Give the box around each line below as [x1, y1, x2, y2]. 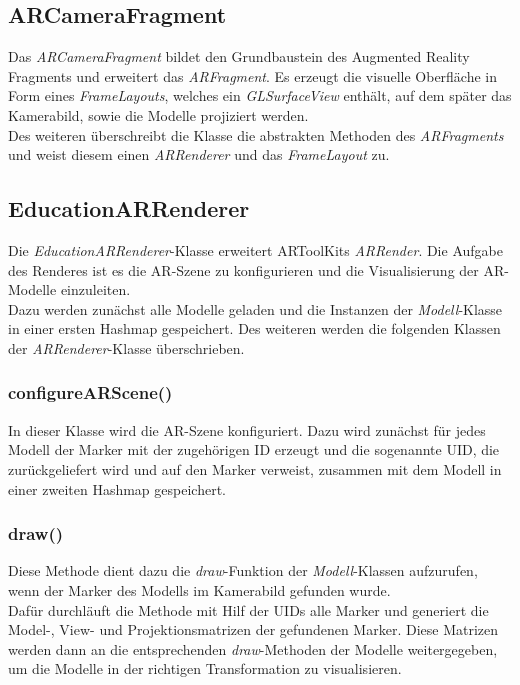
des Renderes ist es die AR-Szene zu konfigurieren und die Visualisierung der [8, 259, 479, 280]
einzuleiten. [60, 279, 131, 300]
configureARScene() [8, 380, 173, 405]
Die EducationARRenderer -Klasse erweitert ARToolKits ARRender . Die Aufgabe [8, 239, 503, 260]
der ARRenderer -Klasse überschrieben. [8, 337, 245, 358]
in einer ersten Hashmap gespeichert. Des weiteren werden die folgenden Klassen [8, 318, 501, 339]
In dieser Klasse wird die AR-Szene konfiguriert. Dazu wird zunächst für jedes [8, 419, 486, 440]
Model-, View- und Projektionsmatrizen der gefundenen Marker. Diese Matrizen [8, 619, 499, 640]
